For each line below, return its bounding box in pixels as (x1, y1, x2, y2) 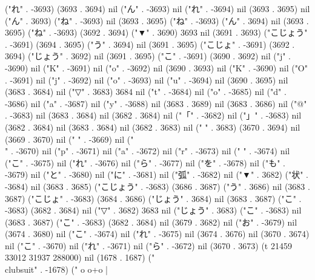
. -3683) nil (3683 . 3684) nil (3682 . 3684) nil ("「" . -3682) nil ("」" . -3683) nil (5, 109, 302, 122)
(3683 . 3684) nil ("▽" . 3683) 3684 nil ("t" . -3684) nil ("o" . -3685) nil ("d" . (5, 85, 287, 98)
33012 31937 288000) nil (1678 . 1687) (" (5, 251, 155, 264)
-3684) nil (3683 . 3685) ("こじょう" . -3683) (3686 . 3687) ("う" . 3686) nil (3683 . (5, 180, 310, 192)
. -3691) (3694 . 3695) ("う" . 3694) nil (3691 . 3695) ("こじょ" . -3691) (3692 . (5, 37, 295, 50)
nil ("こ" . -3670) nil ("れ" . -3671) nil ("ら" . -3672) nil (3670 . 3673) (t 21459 (5, 239, 292, 252)
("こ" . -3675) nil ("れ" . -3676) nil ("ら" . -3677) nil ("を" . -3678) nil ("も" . (5, 156, 286, 169)
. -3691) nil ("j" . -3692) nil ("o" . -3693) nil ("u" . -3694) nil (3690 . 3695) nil (5, 73, 288, 86)
